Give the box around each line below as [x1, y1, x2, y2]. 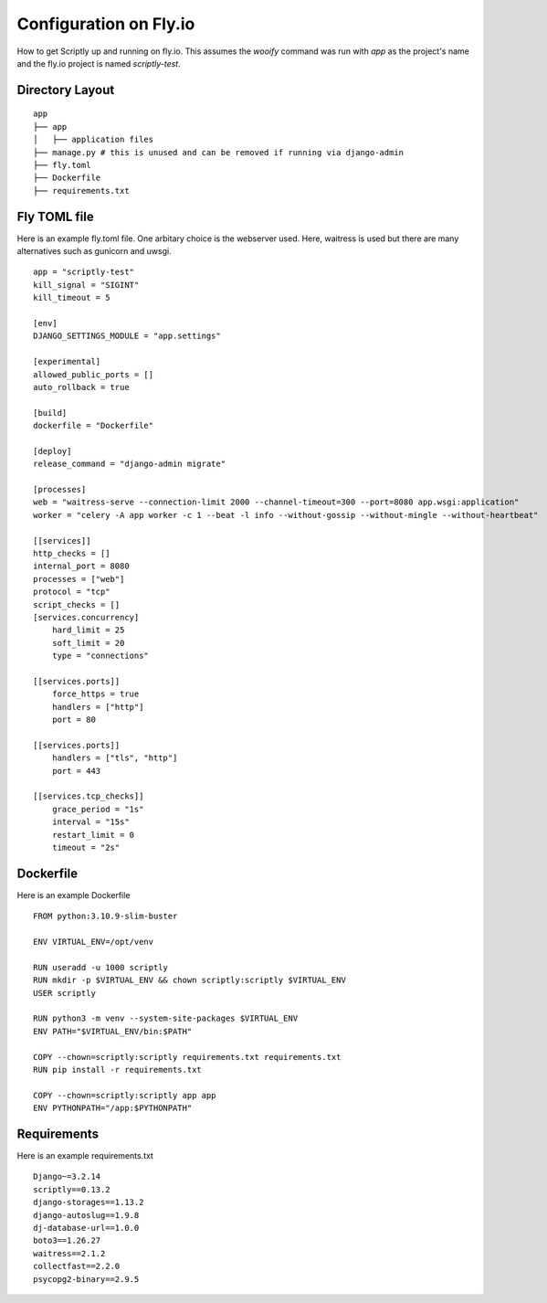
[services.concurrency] [33, 612, 140, 622]
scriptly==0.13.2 [33, 1184, 110, 1194]
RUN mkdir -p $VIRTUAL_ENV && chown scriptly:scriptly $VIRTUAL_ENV [33, 975, 346, 986]
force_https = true [51, 689, 140, 699]
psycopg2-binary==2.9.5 [33, 1274, 140, 1284]
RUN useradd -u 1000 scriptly [33, 962, 169, 972]
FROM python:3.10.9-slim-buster [33, 911, 178, 922]
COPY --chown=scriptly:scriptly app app [33, 1090, 216, 1100]
